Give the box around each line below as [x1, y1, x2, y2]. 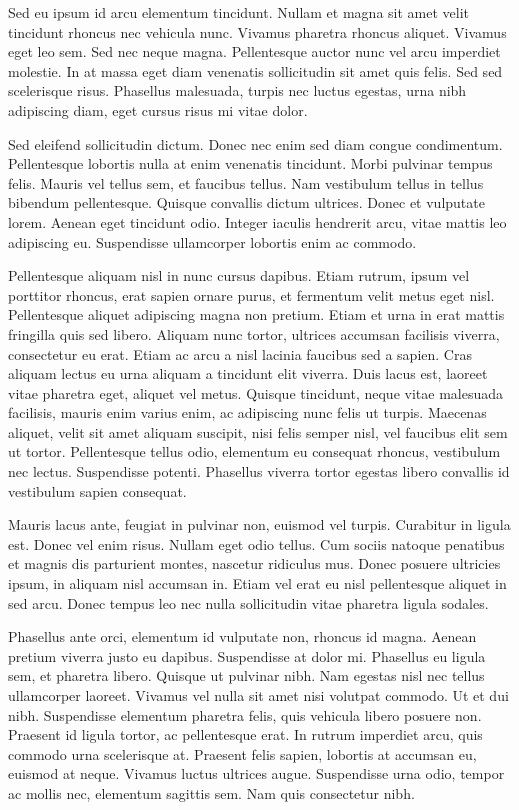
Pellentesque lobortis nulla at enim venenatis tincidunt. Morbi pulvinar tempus [8, 153, 493, 174]
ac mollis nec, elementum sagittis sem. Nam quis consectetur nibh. [8, 782, 415, 803]
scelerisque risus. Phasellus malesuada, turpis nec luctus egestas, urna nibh [8, 80, 467, 101]
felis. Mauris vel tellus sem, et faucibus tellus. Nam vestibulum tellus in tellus [8, 172, 484, 193]
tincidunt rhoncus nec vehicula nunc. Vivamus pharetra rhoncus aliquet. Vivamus [8, 21, 507, 42]
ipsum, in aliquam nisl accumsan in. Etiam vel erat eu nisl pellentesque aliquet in [8, 573, 507, 594]
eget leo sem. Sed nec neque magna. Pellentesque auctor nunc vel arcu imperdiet [8, 41, 501, 62]
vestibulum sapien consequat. [8, 480, 187, 501]
